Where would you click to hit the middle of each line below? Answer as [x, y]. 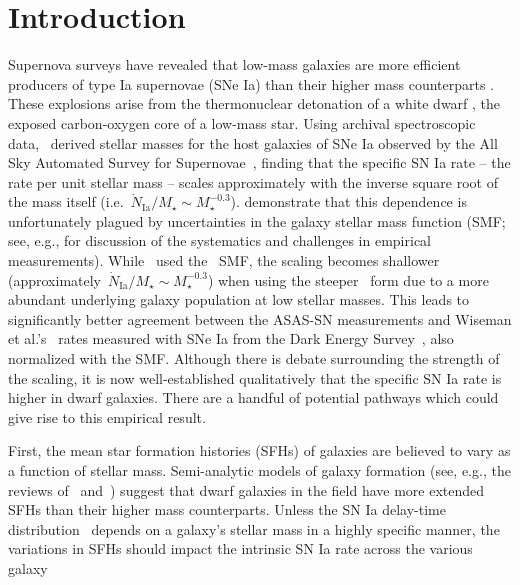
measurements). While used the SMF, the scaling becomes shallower [224, 260]
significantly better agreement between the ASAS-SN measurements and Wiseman [260, 318]
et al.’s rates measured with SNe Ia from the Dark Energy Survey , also [231, 338]
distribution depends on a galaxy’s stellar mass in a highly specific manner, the [254, 528]
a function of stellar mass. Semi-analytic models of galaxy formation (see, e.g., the [259, 470]
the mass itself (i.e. [66, 201]
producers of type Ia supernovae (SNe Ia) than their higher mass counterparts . [251, 83]
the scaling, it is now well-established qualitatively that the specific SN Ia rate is [255, 377]
